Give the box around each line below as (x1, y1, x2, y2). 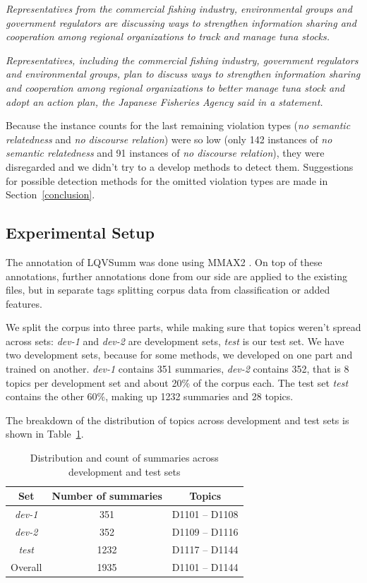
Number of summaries (52, 488, 162, 503)
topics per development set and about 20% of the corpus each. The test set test (6, 375, 349, 390)
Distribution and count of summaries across (30, 450, 219, 465)
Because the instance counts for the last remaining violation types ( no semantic (6, 118, 351, 133)
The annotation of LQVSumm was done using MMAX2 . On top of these (6, 254, 323, 269)
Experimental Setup (6, 222, 155, 244)
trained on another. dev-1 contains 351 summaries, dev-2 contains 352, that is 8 (6, 361, 349, 376)
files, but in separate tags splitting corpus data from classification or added (6, 282, 330, 297)
